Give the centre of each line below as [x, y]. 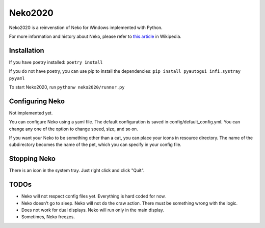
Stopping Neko [32, 159]
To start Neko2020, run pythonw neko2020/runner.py [67, 87]
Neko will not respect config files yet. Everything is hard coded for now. [94, 196]
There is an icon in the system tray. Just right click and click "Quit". [77, 171]
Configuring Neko [37, 101]
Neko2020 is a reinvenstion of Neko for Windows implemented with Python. [86, 28]
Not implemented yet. [31, 113]
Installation [26, 50]
